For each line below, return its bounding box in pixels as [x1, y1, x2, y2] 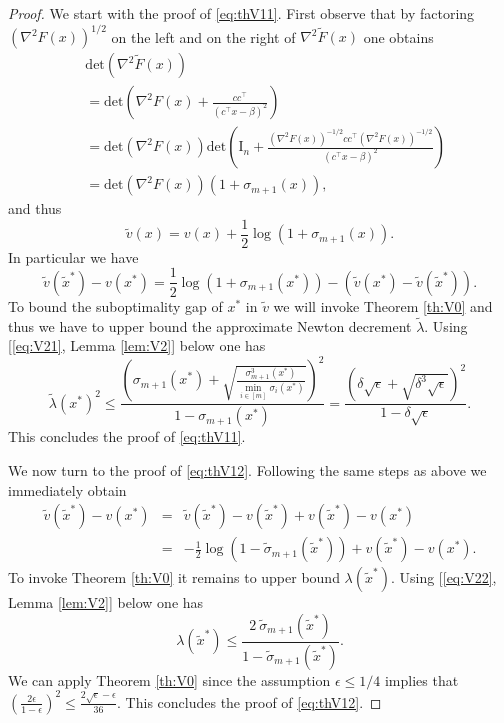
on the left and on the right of [111, 26, 296, 47]
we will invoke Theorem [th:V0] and [273, 295, 493, 316]
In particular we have [8, 246, 139, 267]
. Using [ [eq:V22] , [390, 567, 497, 588]
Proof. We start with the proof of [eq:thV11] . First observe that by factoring [8, 3, 475, 23]
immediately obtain [8, 479, 127, 500]
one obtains [363, 26, 434, 47]
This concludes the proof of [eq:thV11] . [8, 426, 246, 447]
